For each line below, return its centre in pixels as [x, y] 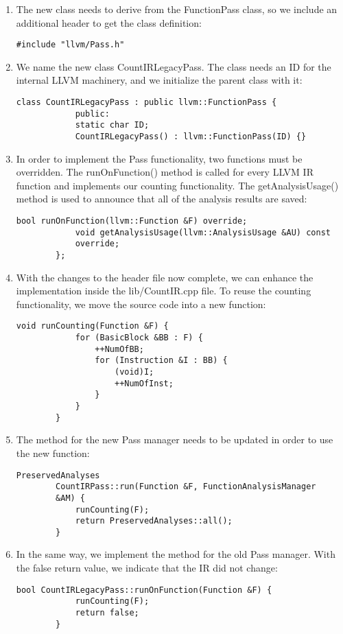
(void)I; [134, 372]
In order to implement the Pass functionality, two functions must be [159, 158]
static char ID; [112, 125]
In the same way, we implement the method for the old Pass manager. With [176, 554]
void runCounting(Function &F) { [92, 326]
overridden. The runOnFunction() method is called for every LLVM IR [165, 172]
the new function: [53, 453]
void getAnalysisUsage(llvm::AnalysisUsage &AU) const [203, 232]
